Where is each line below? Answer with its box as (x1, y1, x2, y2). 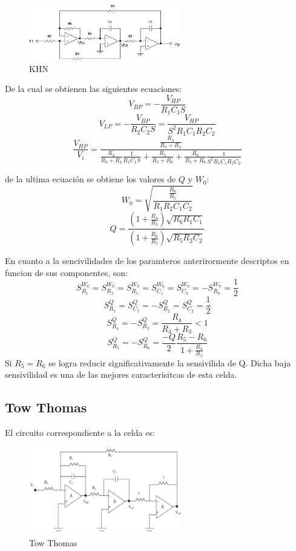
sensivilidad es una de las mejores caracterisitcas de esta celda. (5, 368, 237, 381)
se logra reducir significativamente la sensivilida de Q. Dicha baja (48, 356, 291, 369)
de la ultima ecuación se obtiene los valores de (5, 173, 176, 185)
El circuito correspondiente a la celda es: (5, 426, 155, 439)
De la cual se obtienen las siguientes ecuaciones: (5, 82, 182, 95)
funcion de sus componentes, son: (5, 266, 128, 279)
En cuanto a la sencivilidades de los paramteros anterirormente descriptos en (5, 254, 289, 267)
